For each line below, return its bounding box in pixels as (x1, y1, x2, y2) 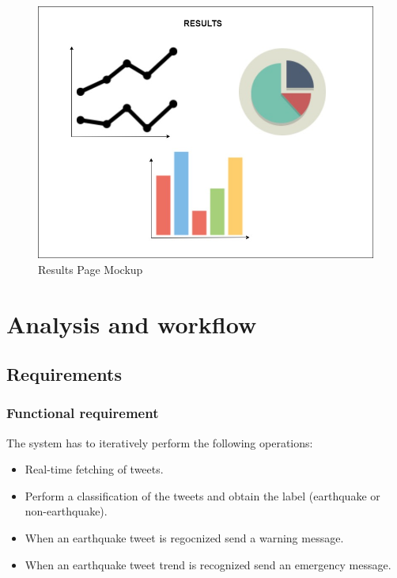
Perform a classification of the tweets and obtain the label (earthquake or (25, 487, 380, 504)
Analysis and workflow (6, 307, 257, 340)
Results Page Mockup (38, 260, 143, 277)
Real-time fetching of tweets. (25, 461, 164, 477)
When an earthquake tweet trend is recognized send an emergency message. (25, 556, 391, 572)
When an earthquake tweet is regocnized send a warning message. (25, 530, 344, 546)
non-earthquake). (25, 503, 108, 519)
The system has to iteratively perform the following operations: (6, 434, 313, 451)
